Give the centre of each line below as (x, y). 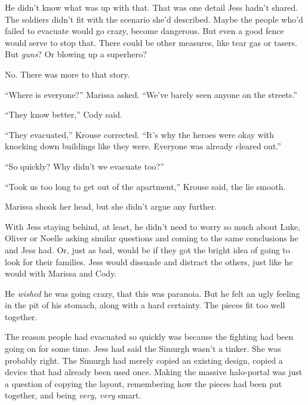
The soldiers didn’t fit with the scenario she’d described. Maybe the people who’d (154, 19)
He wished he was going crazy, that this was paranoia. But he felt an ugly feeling (153, 293)
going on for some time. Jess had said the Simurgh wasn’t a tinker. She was (143, 349)
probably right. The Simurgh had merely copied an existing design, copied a (144, 360)
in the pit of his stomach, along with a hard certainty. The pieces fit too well (145, 305)
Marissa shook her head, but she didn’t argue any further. (111, 206)
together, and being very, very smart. (73, 395)
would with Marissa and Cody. (61, 273)
